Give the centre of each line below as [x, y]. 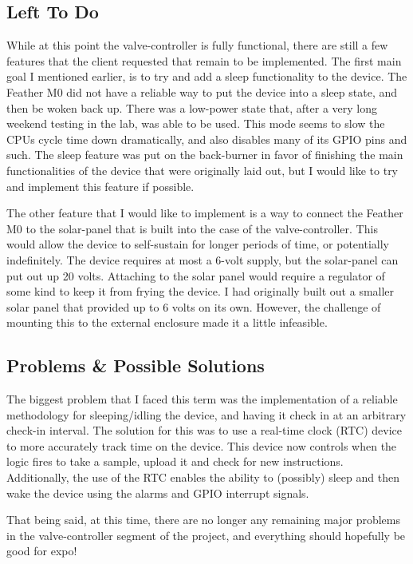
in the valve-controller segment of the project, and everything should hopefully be [206, 535]
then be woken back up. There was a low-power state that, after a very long [192, 107]
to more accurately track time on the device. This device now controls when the [202, 445]
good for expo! [42, 551]
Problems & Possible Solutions [136, 365]
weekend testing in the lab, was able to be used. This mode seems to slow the [196, 123]
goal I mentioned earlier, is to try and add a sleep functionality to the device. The [207, 76]
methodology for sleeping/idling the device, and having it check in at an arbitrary [206, 414]
